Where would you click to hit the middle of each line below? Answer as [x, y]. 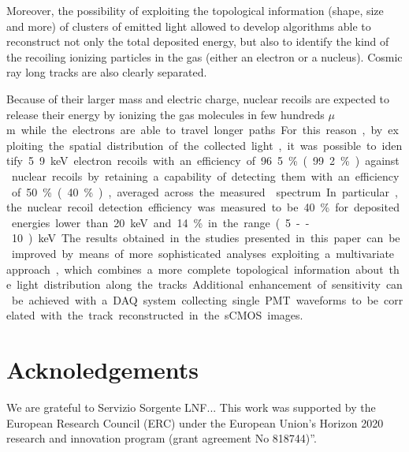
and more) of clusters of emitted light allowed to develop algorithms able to [189, 26]
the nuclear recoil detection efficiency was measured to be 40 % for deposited [203, 207]
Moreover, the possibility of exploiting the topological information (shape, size [195, 10]
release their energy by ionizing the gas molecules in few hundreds [165, 114]
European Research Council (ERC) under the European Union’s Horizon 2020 [195, 422]
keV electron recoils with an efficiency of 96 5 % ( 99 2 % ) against [225, 161]
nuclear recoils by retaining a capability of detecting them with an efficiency [205, 176]
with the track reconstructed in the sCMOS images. [172, 315]
